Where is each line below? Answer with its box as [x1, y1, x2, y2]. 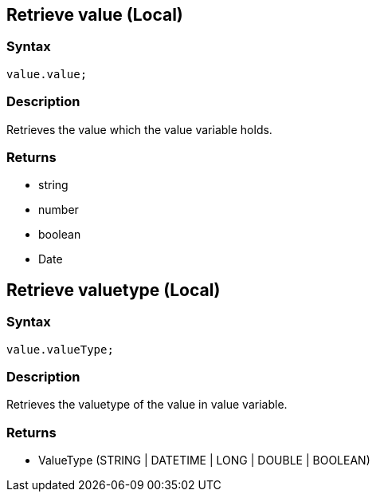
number [38, 203, 79, 217]
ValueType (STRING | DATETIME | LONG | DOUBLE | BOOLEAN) [38, 453, 370, 468]
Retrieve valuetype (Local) [6, 279, 221, 300]
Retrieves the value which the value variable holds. [6, 122, 272, 136]
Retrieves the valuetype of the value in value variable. [6, 397, 288, 412]
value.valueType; [6, 342, 114, 356]
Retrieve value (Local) [6, 5, 183, 25]
